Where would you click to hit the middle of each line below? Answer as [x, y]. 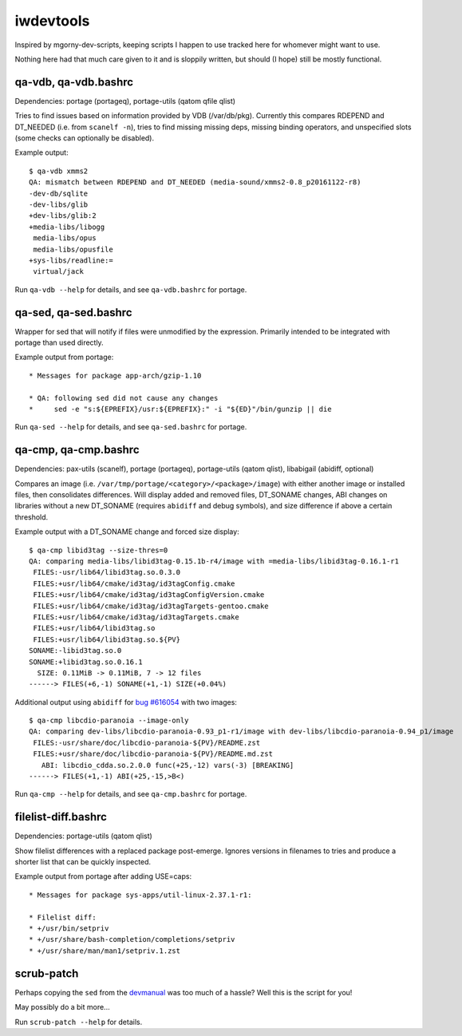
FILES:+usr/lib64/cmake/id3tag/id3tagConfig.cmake [134, 583]
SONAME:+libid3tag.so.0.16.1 [86, 662]
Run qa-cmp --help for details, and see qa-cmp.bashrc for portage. [131, 794]
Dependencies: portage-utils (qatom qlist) [84, 836]
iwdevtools [52, 21]
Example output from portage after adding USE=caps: [103, 876]
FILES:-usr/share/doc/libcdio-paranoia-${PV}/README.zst [147, 743]
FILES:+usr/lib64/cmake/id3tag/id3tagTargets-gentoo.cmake [151, 606]
